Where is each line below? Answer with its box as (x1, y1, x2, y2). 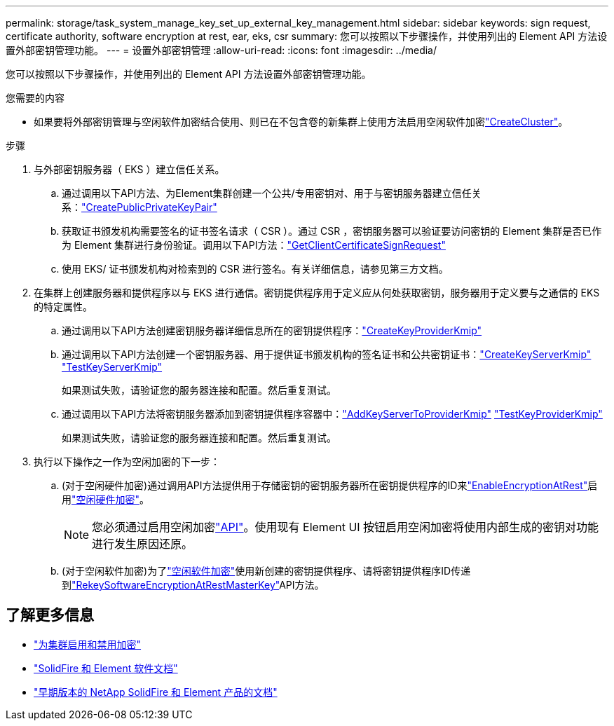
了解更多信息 (6, 606, 94, 624)
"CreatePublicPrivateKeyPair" (81, 201, 217, 213)
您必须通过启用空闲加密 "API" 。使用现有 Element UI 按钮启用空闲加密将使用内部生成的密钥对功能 (92, 520, 599, 534)
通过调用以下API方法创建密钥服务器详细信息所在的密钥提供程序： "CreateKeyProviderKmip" (62, 324, 482, 336)
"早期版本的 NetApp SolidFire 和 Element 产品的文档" (34, 685, 278, 698)
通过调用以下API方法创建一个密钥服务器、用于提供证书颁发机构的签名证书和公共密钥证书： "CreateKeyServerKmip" (62, 348, 592, 360)
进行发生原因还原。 (92, 537, 193, 551)
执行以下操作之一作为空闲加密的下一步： (34, 456, 220, 467)
